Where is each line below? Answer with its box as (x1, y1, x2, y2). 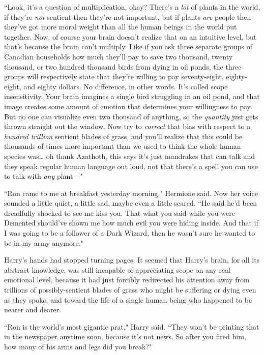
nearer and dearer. (4, 304, 62, 315)
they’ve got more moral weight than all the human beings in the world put (4, 21, 237, 32)
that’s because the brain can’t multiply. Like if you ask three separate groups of (4, 41, 253, 52)
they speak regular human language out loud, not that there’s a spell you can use (4, 160, 258, 171)
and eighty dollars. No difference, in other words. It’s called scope (23, 81, 228, 91)
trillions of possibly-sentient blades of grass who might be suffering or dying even (4, 284, 256, 295)
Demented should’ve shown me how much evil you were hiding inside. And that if (4, 217, 258, 228)
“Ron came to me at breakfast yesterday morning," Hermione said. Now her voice (4, 187, 258, 198)
